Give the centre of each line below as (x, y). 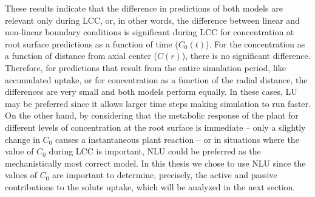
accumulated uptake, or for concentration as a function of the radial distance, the (156, 79)
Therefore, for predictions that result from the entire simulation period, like (145, 67)
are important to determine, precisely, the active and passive (164, 175)
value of (19, 151)
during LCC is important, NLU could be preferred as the (155, 151)
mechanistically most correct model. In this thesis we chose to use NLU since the (155, 163)
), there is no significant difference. (246, 56)
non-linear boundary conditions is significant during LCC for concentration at (150, 32)
